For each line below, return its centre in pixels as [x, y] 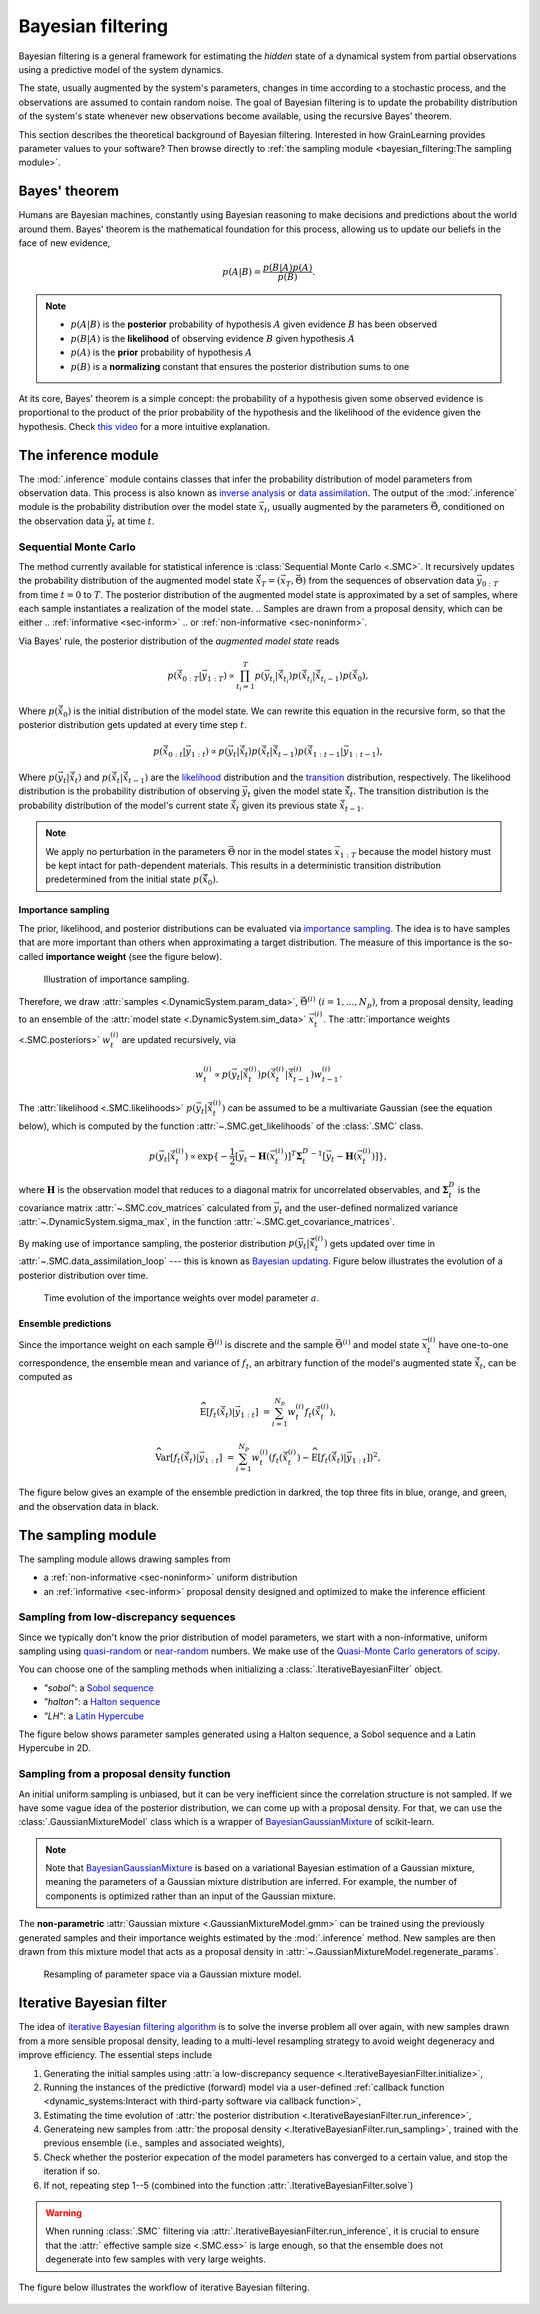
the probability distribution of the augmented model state [136, 581]
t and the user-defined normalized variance [368, 1208]
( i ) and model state [381, 1344]
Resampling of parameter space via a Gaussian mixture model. [172, 1974]
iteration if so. [72, 2171]
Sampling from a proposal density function [124, 1774]
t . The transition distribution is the [419, 792]
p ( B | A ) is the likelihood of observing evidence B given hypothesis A [212, 338]
